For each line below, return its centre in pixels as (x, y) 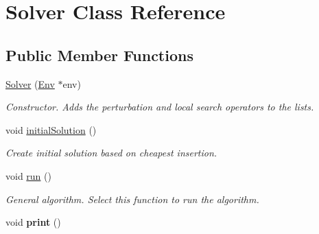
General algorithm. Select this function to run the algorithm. (132, 199)
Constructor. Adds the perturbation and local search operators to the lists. (160, 107)
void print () (33, 222)
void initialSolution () (51, 129)
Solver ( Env (30, 83)
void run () (28, 175)
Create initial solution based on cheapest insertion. (111, 153)
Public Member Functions (99, 55)
